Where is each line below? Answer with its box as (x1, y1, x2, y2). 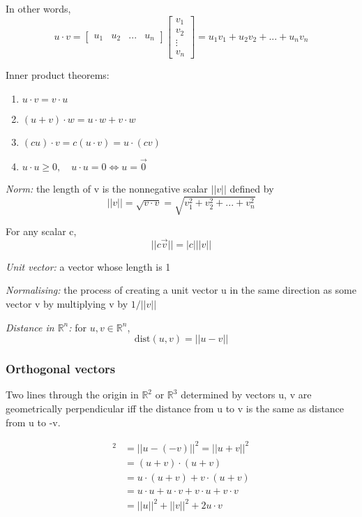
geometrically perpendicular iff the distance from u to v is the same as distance (6, 401, 345, 416)
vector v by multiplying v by (6, 297, 128, 311)
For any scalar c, (6, 224, 77, 239)
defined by (229, 181, 274, 195)
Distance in (6, 320, 54, 334)
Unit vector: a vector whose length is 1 (6, 259, 171, 274)
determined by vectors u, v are (181, 387, 312, 402)
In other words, (6, 1, 71, 15)
